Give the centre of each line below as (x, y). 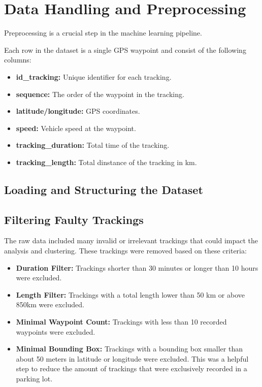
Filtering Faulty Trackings (74, 219)
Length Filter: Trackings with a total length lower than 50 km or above (130, 294)
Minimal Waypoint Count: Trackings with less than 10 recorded (121, 322)
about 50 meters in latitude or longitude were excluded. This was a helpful (132, 358)
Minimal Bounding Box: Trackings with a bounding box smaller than (129, 349)
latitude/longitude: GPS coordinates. (78, 111)
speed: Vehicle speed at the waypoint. (76, 128)
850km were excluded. (50, 304)
